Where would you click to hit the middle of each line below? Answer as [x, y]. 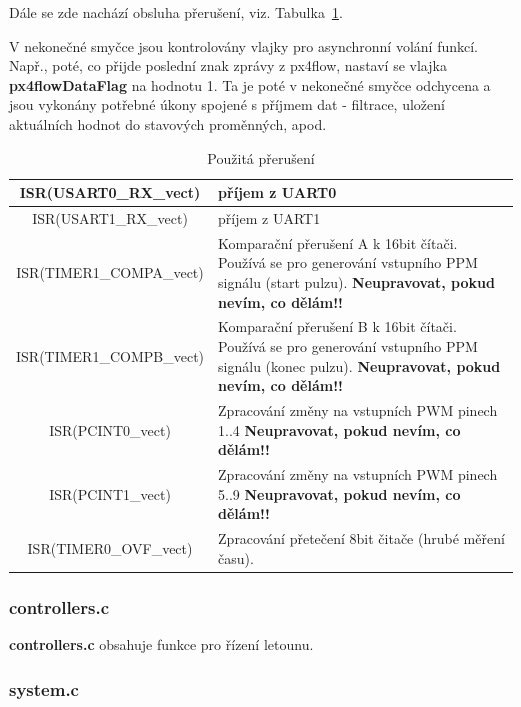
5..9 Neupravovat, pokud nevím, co [339, 493]
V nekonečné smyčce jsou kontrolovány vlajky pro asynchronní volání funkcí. [243, 45]
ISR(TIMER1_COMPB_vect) [110, 355]
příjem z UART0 [277, 192]
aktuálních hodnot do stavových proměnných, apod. [168, 123]
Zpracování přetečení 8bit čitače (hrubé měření [361, 538]
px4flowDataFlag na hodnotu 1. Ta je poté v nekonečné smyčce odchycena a [250, 84]
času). [236, 557]
